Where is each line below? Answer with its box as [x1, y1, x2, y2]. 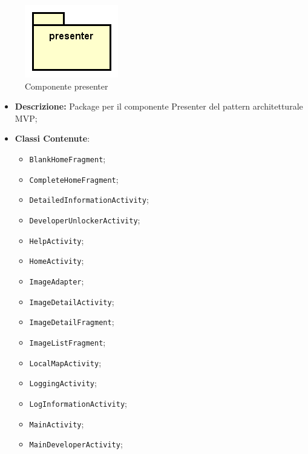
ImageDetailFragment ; [29, 315, 114, 328]
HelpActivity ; [29, 234, 84, 246]
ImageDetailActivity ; [29, 295, 114, 308]
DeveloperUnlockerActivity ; [29, 213, 140, 226]
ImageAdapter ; [29, 274, 84, 287]
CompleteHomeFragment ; [29, 173, 119, 185]
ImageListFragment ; [29, 335, 106, 348]
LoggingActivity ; [29, 377, 97, 389]
